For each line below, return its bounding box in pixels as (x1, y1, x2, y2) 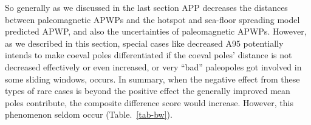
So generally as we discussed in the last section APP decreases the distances (5, 1, 288, 13)
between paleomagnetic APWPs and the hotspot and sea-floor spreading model (5, 13, 300, 25)
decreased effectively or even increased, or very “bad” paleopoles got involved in (5, 60, 302, 73)
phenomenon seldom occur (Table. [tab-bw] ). (5, 108, 173, 121)
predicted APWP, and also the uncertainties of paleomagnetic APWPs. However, (5, 25, 307, 38)
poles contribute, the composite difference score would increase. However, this (5, 96, 293, 109)
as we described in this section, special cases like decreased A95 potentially (5, 36, 284, 49)
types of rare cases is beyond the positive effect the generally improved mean (5, 84, 290, 97)
